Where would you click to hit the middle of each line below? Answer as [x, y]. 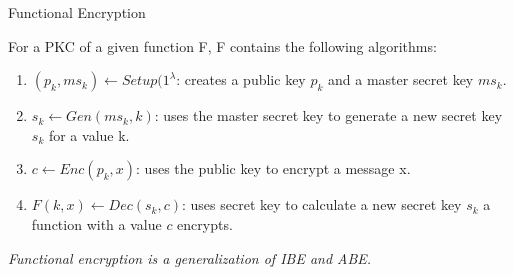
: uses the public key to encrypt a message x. [273, 168]
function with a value [96, 223]
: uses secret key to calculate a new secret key [321, 204]
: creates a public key [241, 79]
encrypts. [205, 223]
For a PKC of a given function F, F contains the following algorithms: [222, 45]
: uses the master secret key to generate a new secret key [328, 115]
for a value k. [89, 134]
